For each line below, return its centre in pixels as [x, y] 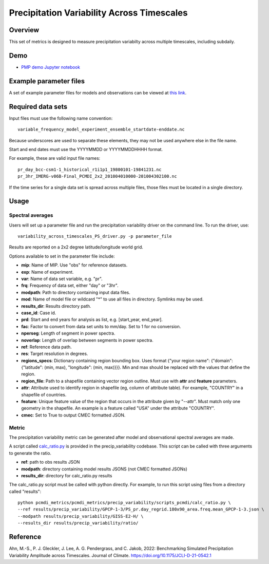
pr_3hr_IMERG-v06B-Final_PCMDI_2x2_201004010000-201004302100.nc [97, 176]
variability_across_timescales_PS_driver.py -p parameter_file [95, 236]
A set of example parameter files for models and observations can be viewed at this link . [98, 93]
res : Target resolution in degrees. [55, 354]
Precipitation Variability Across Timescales [98, 13]
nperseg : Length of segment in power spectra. [68, 333]
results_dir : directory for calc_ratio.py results [67, 475]
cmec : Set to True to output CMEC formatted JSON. [73, 415]
